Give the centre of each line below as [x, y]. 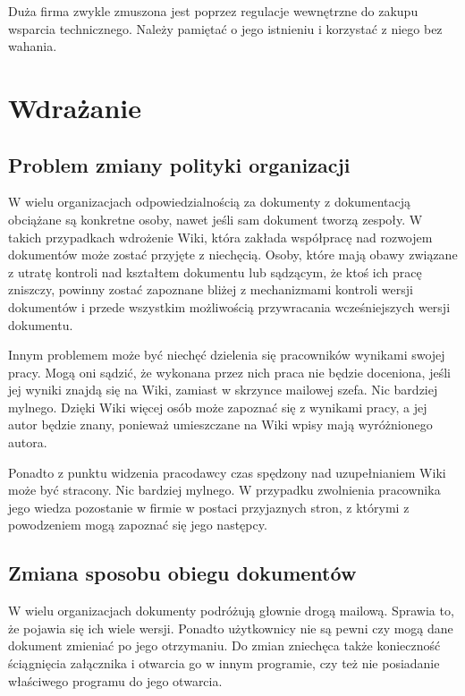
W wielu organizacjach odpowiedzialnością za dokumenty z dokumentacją [210, 202]
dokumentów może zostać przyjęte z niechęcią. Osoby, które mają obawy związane [233, 255]
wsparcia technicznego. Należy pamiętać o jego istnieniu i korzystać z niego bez [225, 28]
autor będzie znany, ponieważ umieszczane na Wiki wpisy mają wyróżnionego [220, 424]
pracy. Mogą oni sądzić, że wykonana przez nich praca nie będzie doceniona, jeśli [229, 372]
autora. [28, 442]
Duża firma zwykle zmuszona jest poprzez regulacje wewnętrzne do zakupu [213, 11]
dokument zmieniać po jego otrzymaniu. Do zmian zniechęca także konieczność [224, 645]
